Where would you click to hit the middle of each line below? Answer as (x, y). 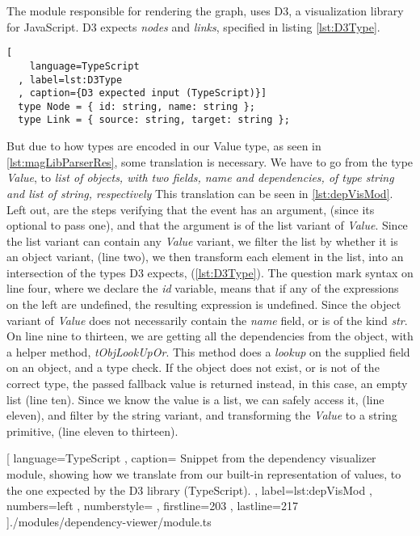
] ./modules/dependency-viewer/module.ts (109, 521)
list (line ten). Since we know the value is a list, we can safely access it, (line (195, 399)
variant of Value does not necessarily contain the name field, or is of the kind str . (207, 320)
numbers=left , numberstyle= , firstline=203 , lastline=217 (152, 506)
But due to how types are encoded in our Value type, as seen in (164, 146)
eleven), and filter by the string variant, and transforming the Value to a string (202, 415)
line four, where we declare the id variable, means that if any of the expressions (203, 288)
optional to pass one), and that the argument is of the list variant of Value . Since (207, 225)
